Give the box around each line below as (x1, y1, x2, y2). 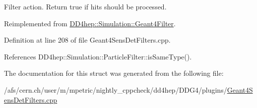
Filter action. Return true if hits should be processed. (4, 1, 167, 11)
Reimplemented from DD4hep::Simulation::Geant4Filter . (4, 18, 176, 28)
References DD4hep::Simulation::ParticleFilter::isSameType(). (4, 51, 192, 61)
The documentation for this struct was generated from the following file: (4, 68, 224, 78)
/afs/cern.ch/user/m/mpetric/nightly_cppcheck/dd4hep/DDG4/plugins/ (4, 84, 227, 95)
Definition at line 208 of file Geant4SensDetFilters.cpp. (4, 35, 171, 45)
